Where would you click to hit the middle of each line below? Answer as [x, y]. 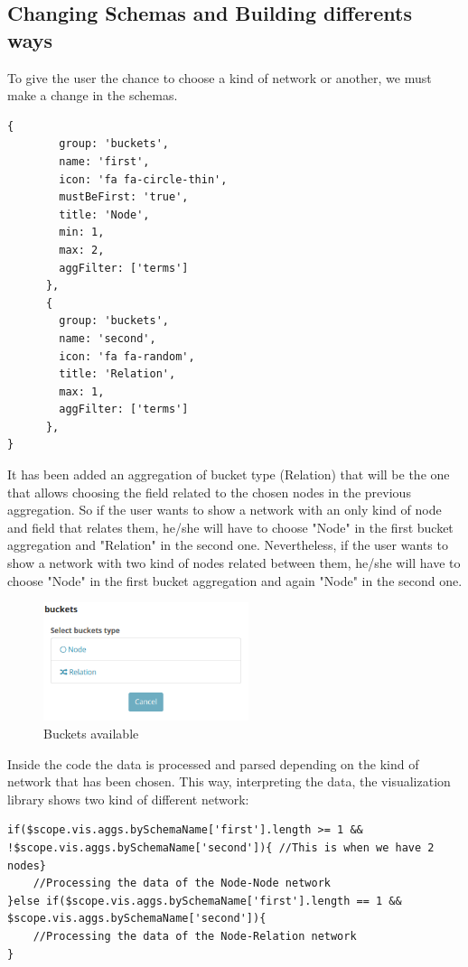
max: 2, [82, 250]
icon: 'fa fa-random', [127, 356]
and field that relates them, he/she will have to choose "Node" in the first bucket [230, 527]
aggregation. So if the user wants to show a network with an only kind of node [225, 510]
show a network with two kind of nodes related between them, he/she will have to [234, 563]
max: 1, [82, 391]
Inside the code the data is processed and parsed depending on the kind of [213, 763]
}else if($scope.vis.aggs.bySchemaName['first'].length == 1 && [205, 901]
